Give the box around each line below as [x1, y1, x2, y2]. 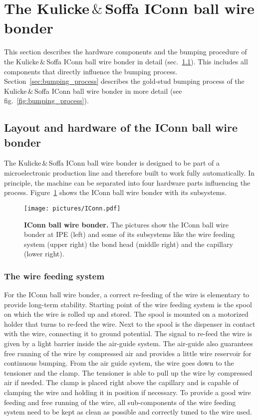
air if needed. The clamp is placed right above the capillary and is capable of [4, 377, 239, 388]
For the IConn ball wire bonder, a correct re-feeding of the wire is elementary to [4, 289, 250, 300]
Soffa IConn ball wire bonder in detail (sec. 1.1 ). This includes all [46, 56, 248, 66]
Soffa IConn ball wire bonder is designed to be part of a [48, 158, 220, 168]
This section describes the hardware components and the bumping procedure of [4, 46, 247, 57]
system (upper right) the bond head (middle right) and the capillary [24, 238, 233, 249]
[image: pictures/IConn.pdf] [24, 205, 121, 212]
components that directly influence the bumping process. [4, 66, 178, 76]
